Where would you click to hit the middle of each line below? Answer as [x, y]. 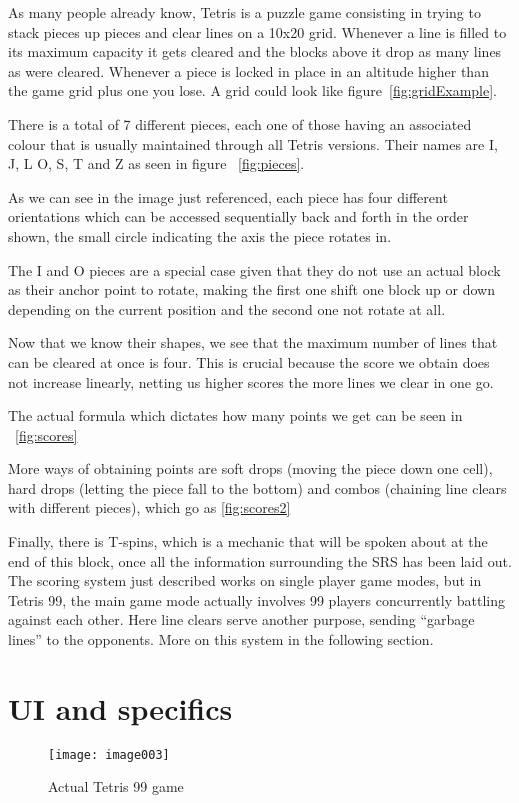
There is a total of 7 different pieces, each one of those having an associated [240, 123]
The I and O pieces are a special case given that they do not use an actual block [254, 269]
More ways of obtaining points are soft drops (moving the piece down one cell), [250, 468]
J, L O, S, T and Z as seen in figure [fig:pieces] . [156, 163]
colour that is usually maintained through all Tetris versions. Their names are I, [253, 143]
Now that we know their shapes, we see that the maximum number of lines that [253, 342]
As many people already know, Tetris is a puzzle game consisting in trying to [244, 12]
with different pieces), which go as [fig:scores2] [149, 507]
